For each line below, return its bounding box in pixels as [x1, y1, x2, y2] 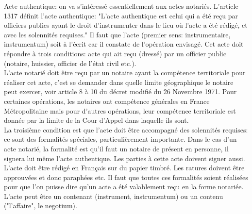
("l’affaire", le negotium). [4, 200, 77, 211]
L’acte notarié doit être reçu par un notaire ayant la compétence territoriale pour [4, 67, 246, 78]
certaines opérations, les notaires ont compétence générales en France [4, 96, 210, 106]
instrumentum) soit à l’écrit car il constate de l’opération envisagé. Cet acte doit [4, 39, 244, 49]
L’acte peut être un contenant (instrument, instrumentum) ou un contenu [4, 191, 223, 201]
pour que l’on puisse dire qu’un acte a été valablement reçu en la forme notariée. [4, 181, 244, 192]
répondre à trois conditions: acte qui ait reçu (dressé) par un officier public [4, 48, 226, 58]
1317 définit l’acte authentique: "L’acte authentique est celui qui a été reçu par [4, 10, 238, 20]
